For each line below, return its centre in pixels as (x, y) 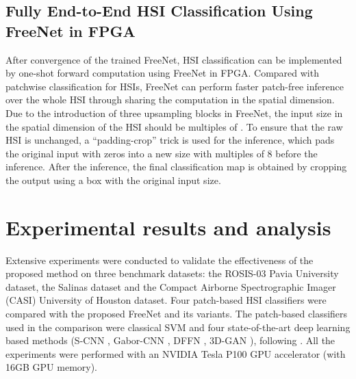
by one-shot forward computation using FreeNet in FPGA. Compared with (162, 73)
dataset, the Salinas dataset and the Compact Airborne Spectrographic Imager (171, 286)
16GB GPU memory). (52, 367)
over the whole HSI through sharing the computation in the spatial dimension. (170, 100)
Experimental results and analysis (168, 227)
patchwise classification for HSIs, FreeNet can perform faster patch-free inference (175, 86)
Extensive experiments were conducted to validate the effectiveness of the (160, 260)
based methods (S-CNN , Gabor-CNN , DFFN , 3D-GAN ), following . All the (170, 340)
